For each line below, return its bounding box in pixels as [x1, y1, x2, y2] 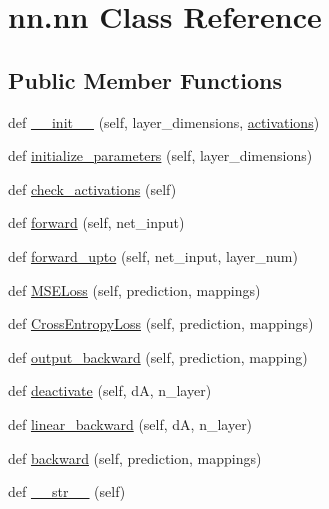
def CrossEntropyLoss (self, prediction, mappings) [8, 313, 314, 334]
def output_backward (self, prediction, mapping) [8, 346, 308, 367]
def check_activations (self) [8, 178, 177, 199]
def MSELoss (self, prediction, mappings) [8, 279, 261, 300]
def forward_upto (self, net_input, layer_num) [8, 245, 298, 266]
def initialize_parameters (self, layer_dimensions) [8, 145, 313, 166]
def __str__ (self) [8, 481, 126, 502]
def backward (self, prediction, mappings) [8, 447, 262, 468]
